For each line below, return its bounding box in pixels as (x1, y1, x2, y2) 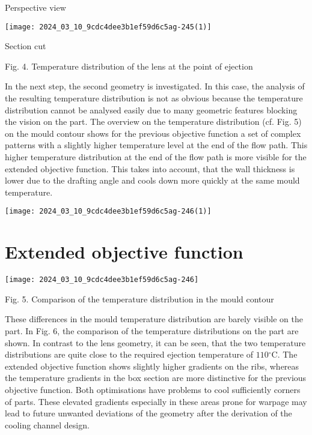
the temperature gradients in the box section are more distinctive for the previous (5, 371, 307, 384)
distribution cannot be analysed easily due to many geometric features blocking (5, 103, 298, 116)
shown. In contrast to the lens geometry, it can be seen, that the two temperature (5, 336, 306, 349)
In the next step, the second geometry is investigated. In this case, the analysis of (5, 80, 305, 92)
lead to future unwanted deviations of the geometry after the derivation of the (5, 407, 292, 419)
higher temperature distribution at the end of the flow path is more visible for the (5, 151, 307, 163)
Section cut (5, 40, 46, 52)
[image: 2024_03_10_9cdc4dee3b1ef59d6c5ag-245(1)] (5, 22, 212, 31)
